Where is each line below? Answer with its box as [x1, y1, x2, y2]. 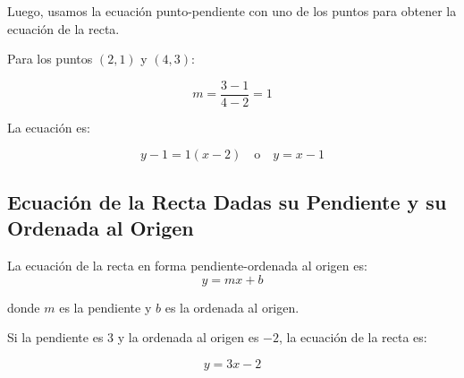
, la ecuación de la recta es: [278, 328, 427, 347]
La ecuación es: [7, 117, 90, 136]
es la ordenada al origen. [165, 297, 299, 316]
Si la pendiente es [7, 328, 104, 347]
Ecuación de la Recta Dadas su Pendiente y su [7, 187, 447, 215]
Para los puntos [7, 49, 93, 68]
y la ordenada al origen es [117, 328, 259, 347]
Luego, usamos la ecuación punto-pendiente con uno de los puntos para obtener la [7, 2, 457, 20]
